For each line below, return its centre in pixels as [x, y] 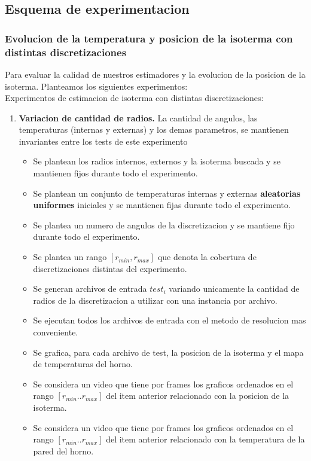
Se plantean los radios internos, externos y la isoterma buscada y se [157, 161]
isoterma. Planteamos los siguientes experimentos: [96, 86]
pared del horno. [63, 451]
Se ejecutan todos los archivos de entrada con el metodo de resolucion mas [170, 320]
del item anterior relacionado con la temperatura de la [205, 439]
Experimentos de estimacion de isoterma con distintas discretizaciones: [134, 98]
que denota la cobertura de [207, 257]
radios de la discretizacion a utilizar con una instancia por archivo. [155, 300]
